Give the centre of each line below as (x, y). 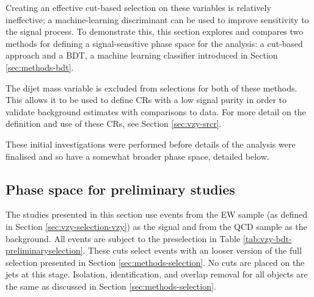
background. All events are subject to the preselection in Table (123, 238)
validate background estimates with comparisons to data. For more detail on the (156, 111)
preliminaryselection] (44, 250)
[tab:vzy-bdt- (267, 238)
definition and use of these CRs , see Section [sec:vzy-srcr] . (114, 123)
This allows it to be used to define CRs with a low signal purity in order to (146, 100)
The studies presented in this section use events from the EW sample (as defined (157, 214)
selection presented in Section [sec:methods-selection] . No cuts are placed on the (155, 262)
